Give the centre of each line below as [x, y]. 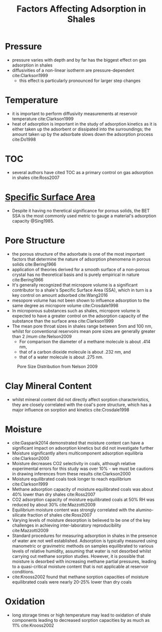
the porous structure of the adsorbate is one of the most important [78, 254]
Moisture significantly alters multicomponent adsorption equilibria [78, 453]
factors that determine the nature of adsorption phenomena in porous [81, 259]
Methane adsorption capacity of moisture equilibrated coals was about [82, 489]
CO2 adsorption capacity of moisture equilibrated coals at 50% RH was [83, 499]
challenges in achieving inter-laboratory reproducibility [67, 525]
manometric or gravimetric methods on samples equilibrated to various [83, 546]
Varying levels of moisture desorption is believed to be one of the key [81, 520]
